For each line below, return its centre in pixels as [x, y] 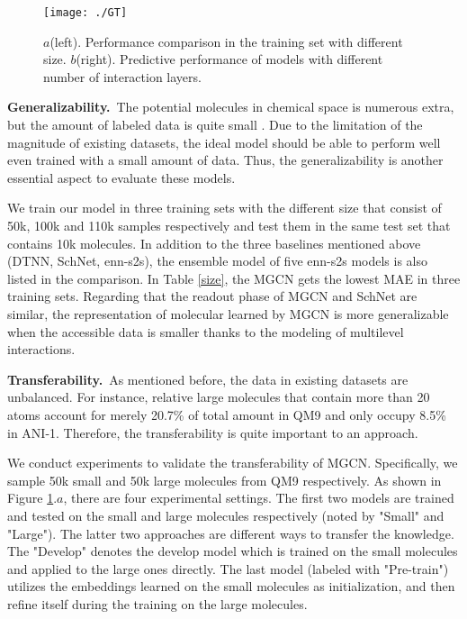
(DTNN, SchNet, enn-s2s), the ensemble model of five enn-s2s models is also [218, 261]
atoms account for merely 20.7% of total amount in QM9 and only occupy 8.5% [227, 414]
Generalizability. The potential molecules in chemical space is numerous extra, [231, 107]
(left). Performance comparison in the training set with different [226, 41]
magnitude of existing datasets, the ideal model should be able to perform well [224, 142]
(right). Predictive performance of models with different [229, 59]
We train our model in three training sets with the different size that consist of [225, 208]
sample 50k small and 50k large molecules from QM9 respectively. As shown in [225, 480]
